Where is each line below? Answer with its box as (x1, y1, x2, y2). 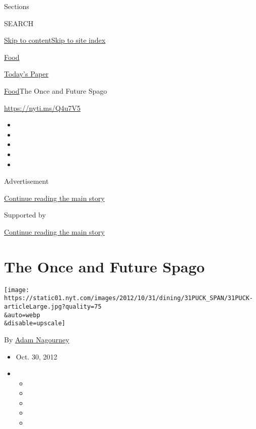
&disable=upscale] (4, 320, 66, 327)
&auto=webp (4, 311, 40, 319)
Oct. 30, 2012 (16, 351, 57, 362)
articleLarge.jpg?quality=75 (4, 303, 102, 310)
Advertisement (4, 176, 49, 186)
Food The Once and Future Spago (4, 85, 107, 96)
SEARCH (4, 18, 34, 28)
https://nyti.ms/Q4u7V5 (4, 102, 81, 113)
